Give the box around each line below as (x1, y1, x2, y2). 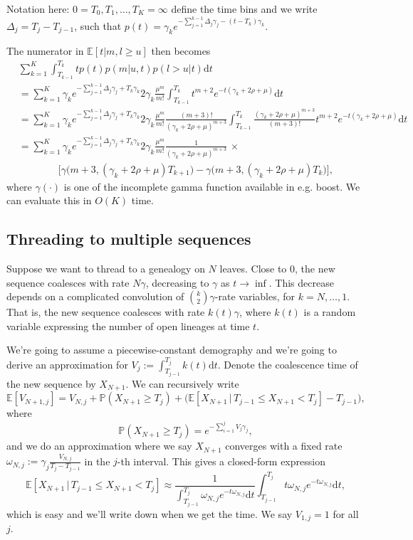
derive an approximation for (6, 356, 128, 371)
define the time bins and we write (171, 1, 318, 16)
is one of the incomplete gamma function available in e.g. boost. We (63, 179, 360, 194)
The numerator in (6, 43, 84, 58)
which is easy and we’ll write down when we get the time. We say (6, 506, 293, 521)
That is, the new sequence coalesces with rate (6, 305, 205, 319)
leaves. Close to (219, 261, 287, 276)
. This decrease (268, 275, 334, 290)
